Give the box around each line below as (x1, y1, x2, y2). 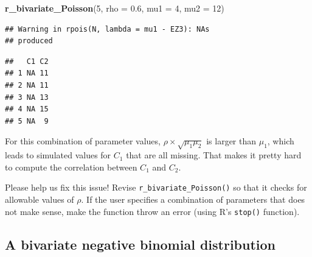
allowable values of (5, 192, 74, 205)
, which (267, 135, 294, 147)
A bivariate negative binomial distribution (5, 234, 276, 253)
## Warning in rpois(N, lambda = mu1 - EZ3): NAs (5, 24, 210, 33)
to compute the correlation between (5, 160, 137, 173)
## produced (5, 37, 53, 46)
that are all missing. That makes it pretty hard (126, 149, 302, 161)
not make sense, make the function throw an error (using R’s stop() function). (5, 205, 300, 217)
